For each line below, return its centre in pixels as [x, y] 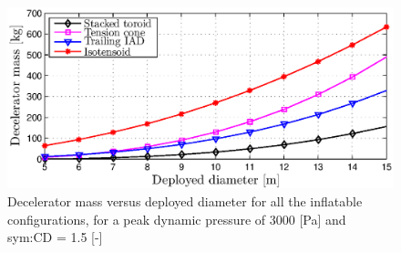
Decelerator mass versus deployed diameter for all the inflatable [185, 200]
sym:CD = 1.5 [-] [55, 237]
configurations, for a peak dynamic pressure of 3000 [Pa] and [177, 219]
